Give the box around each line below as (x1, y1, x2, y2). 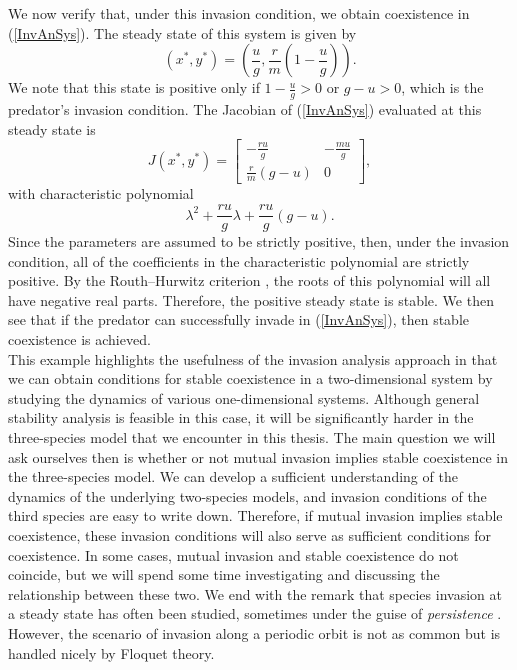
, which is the (401, 77, 484, 98)
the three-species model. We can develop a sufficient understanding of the (8, 466, 458, 487)
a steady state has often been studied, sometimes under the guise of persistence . (8, 603, 502, 624)
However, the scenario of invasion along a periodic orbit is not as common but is (8, 622, 501, 643)
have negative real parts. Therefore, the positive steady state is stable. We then (8, 289, 494, 310)
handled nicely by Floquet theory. (8, 642, 215, 663)
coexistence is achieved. (8, 329, 151, 350)
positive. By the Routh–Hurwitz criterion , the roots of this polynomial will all (8, 270, 491, 291)
